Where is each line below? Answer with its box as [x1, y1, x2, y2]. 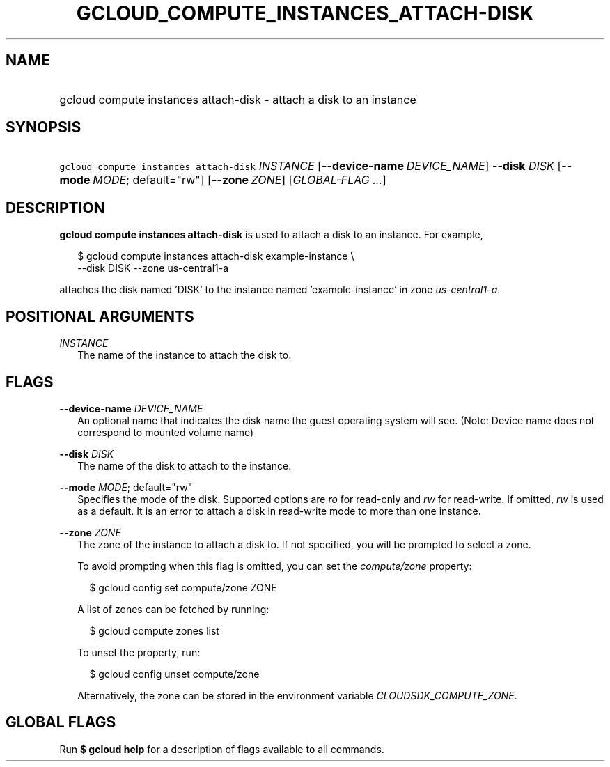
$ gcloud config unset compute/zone [89, 667, 260, 680]
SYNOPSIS [6, 118, 81, 137]
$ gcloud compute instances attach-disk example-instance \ [77, 250, 354, 263]
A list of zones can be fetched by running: [77, 603, 269, 615]
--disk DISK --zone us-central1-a [77, 262, 229, 274]
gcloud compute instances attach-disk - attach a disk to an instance [59, 92, 416, 107]
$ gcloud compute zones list [89, 624, 219, 637]
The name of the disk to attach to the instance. [77, 459, 292, 472]
